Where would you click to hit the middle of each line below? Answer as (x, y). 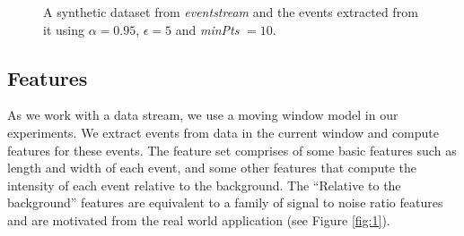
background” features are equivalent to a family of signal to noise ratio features (225, 202)
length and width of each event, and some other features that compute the (212, 168)
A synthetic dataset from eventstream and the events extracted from (231, 12)
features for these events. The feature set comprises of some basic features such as (232, 150)
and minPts (207, 29)
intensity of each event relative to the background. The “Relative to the (204, 185)
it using (64, 29)
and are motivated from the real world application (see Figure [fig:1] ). (199, 219)
